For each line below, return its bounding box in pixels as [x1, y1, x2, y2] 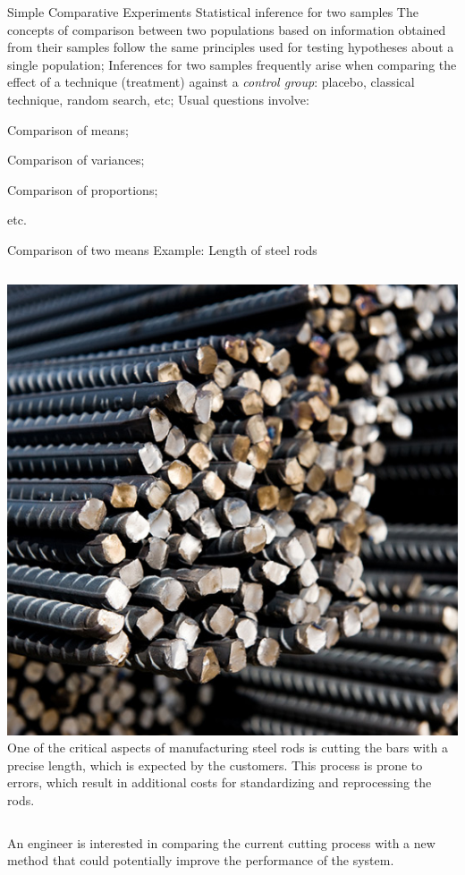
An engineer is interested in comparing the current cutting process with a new [7, 833, 435, 852]
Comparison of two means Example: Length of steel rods [7, 240, 317, 259]
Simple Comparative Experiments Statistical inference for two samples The [7, 3, 418, 21]
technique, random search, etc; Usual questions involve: [7, 89, 309, 108]
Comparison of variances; [7, 150, 145, 169]
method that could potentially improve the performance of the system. [7, 851, 394, 870]
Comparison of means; [7, 120, 129, 139]
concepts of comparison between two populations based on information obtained [7, 20, 446, 38]
